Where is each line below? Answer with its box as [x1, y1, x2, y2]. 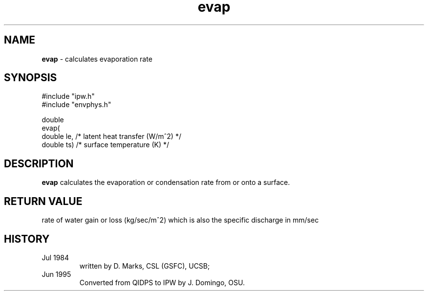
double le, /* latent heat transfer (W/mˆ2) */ [42, 132, 181, 141]
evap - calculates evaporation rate [42, 54, 152, 63]
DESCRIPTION [4, 157, 74, 170]
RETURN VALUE [4, 195, 83, 207]
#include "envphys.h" [42, 100, 111, 109]
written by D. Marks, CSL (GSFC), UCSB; [79, 261, 210, 270]
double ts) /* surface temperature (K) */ [42, 140, 169, 149]
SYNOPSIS [4, 71, 57, 84]
